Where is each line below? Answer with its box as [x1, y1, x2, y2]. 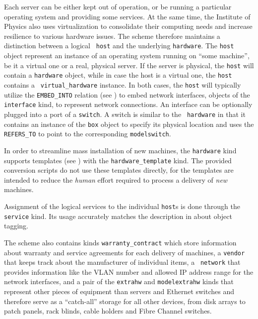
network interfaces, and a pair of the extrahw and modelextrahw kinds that [4, 276, 234, 287]
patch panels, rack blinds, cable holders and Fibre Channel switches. [4, 306, 212, 316]
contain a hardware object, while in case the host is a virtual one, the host [4, 70, 232, 80]
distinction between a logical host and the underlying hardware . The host [4, 40, 234, 51]
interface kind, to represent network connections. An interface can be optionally [4, 99, 253, 109]
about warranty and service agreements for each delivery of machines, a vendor [4, 247, 245, 257]
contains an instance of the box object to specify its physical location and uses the [4, 118, 254, 129]
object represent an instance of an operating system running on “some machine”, [4, 50, 250, 61]
